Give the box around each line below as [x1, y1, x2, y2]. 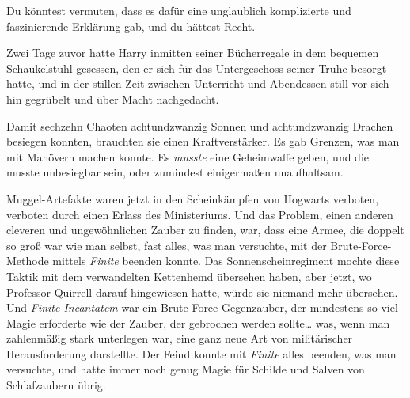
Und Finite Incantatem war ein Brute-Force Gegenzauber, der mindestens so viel [6, 299, 398, 316]
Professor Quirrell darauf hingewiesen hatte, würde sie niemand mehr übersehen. [6, 283, 398, 300]
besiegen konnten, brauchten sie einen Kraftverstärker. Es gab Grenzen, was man [6, 133, 400, 150]
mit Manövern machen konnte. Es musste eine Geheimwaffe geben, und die [6, 148, 370, 165]
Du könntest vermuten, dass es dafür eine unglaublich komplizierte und [6, 2, 351, 18]
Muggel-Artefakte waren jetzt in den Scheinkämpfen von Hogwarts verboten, [6, 190, 379, 207]
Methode [6, 252, 49, 269]
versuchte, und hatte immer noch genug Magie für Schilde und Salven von [6, 361, 365, 377]
